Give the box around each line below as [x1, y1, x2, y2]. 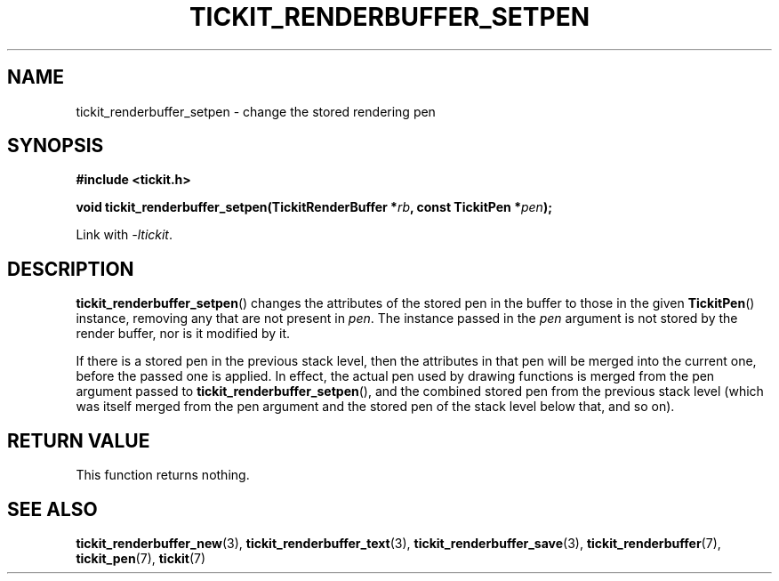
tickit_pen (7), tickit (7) [76, 550, 206, 566]
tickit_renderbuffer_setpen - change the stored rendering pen [76, 103, 436, 119]
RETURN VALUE [7, 429, 150, 452]
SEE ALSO [7, 497, 98, 520]
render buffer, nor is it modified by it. [76, 326, 291, 342]
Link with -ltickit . [76, 227, 173, 243]
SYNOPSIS [7, 134, 104, 157]
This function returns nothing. [76, 467, 250, 483]
